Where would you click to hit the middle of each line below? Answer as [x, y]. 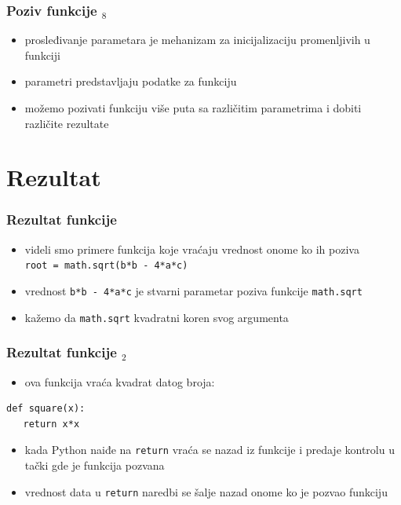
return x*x [51, 424]
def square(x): [46, 409]
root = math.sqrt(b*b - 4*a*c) [106, 266]
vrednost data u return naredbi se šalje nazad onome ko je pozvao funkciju [206, 491]
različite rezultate [67, 123]
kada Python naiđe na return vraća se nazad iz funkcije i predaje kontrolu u [210, 450]
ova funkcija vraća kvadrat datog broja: [120, 381]
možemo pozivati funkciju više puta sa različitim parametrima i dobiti [193, 108]
